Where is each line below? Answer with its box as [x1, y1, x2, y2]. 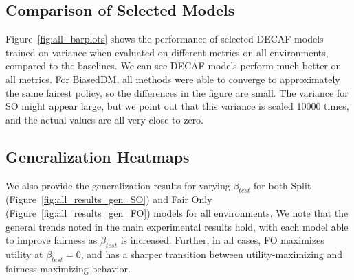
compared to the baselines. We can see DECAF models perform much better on [5, 58, 342, 73]
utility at [5, 246, 43, 261]
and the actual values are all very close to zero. [5, 112, 204, 126]
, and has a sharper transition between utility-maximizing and [80, 246, 343, 261]
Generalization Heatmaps [5, 145, 190, 167]
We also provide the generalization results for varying [5, 178, 230, 192]
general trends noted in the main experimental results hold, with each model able [5, 219, 349, 233]
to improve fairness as [5, 233, 98, 247]
